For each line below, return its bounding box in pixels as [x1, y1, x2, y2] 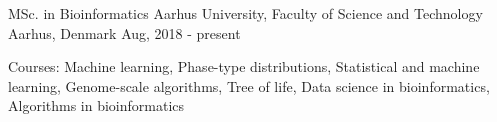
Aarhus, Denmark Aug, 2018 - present [8, 22, 241, 43]
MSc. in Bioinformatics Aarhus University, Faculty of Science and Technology [8, 3, 483, 23]
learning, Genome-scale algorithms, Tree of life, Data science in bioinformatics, [8, 75, 490, 96]
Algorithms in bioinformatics [8, 95, 185, 116]
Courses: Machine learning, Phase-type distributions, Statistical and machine [8, 56, 480, 77]
